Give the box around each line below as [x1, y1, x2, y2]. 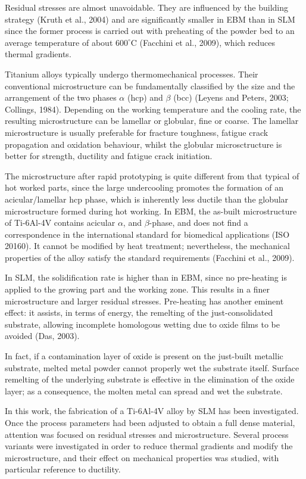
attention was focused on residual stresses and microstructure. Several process [5, 428, 289, 440]
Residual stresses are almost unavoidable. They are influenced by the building [5, 1, 288, 13]
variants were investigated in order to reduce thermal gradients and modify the [5, 440, 293, 452]
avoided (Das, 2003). [5, 329, 80, 342]
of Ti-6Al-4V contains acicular [5, 216, 115, 229]
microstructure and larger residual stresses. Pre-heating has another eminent [5, 294, 284, 307]
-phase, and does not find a [149, 216, 248, 229]
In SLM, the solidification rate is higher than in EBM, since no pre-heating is [5, 271, 287, 284]
